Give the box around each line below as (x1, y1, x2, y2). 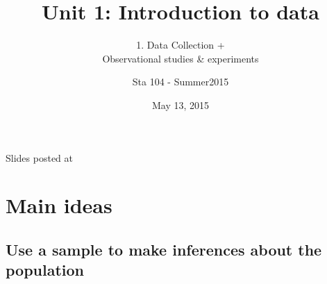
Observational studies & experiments (102, 51, 259, 65)
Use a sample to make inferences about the (6, 238, 322, 260)
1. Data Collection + (136, 37, 225, 52)
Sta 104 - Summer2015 (132, 74, 229, 89)
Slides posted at (6, 150, 73, 165)
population (6, 259, 85, 281)
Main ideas (6, 191, 112, 219)
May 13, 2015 (151, 97, 210, 112)
